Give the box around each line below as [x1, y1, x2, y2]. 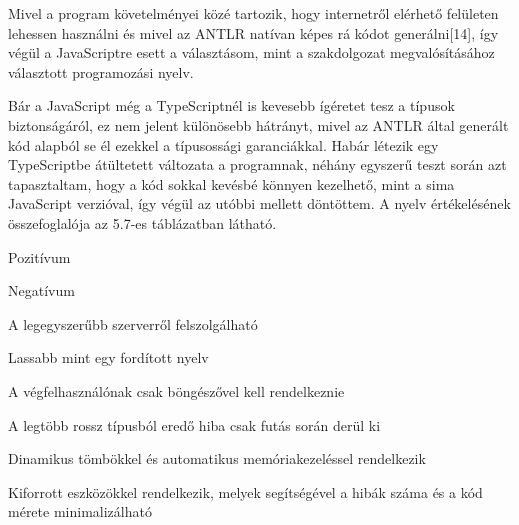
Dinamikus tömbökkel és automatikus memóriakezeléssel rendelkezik [8, 448, 426, 469]
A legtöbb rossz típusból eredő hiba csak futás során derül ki [8, 414, 381, 435]
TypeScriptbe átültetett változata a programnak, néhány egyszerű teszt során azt [8, 154, 507, 175]
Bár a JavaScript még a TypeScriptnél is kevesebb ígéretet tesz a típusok [8, 95, 455, 116]
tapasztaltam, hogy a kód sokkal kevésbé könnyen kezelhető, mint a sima [8, 173, 455, 194]
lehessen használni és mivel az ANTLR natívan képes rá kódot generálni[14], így [8, 22, 499, 43]
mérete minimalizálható [8, 501, 152, 522]
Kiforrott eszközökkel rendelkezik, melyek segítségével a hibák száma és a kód [8, 481, 483, 502]
